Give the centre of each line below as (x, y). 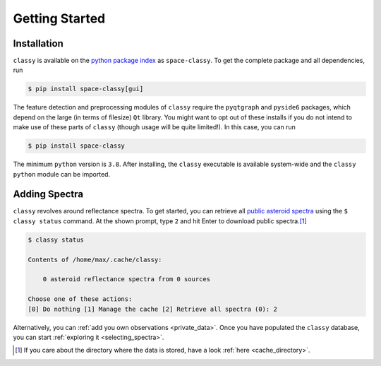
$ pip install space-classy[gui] (86, 89)
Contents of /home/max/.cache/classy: (95, 259)
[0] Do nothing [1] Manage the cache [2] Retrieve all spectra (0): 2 (153, 309)
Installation (38, 43)
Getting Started (59, 18)
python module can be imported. (62, 174)
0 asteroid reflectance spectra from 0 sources (127, 279)
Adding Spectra (48, 194)
